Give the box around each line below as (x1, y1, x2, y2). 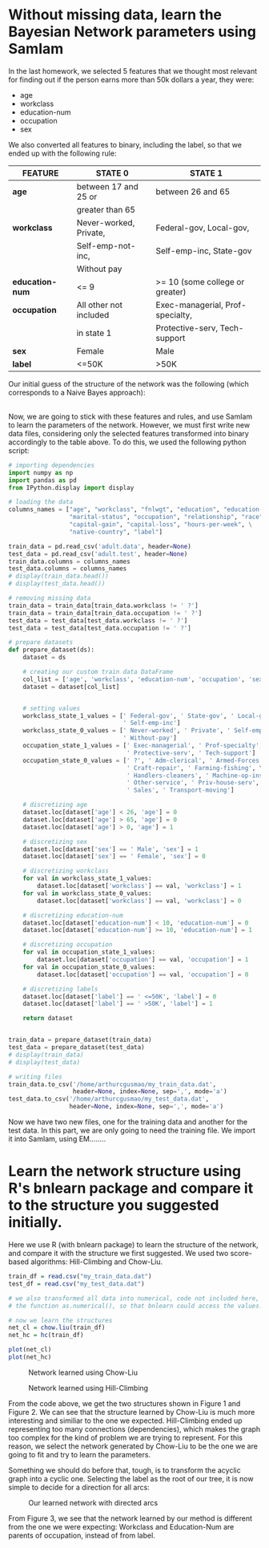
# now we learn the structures (8, 1316, 113, 1324)
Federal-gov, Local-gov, (155, 222, 250, 233)
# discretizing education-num (22, 911, 124, 919)
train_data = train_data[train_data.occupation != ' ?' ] (8, 609, 203, 617)
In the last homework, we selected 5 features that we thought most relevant (8, 66, 258, 75)
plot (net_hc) (8, 1353, 52, 1361)
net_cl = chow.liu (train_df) (8, 1323, 106, 1332)
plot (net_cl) (8, 1346, 52, 1354)
